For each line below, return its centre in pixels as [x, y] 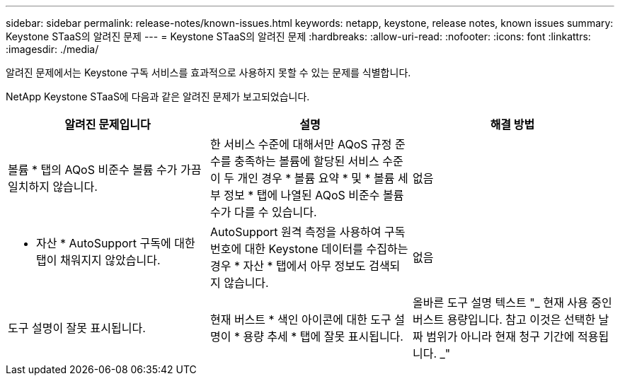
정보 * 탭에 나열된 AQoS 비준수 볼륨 [314, 195]
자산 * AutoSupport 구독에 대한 [116, 243]
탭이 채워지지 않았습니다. [98, 260]
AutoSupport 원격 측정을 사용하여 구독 [308, 232]
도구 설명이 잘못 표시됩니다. [77, 328]
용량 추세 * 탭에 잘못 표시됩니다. [323, 336]
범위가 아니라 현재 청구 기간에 [500, 336]
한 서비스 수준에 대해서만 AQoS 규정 [301, 144]
